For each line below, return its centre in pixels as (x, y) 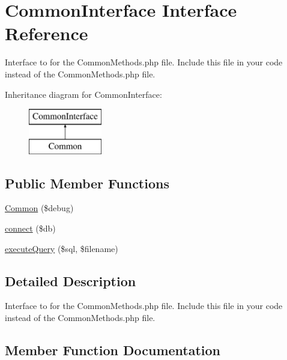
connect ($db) (30, 228)
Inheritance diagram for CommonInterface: (83, 94)
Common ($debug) (39, 208)
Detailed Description (71, 280)
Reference (47, 33)
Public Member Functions (87, 183)
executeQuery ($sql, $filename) (62, 248)
